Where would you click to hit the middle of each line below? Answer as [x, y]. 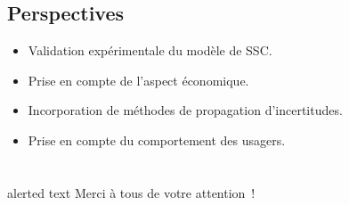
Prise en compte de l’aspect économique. [138, 80]
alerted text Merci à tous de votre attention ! [131, 192]
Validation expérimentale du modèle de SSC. [150, 50]
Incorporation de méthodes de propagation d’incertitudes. [185, 110]
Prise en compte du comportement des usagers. [157, 139]
